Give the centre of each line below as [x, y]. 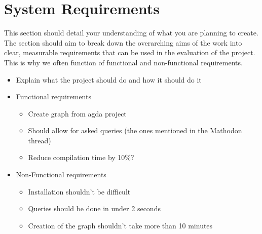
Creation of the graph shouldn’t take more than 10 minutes [120, 225]
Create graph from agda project [77, 113]
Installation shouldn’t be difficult [79, 191]
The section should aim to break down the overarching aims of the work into [123, 42]
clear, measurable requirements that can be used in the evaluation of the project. [130, 52]
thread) [40, 140]
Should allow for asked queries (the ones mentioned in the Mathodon [135, 130]
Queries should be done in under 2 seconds [94, 208]
